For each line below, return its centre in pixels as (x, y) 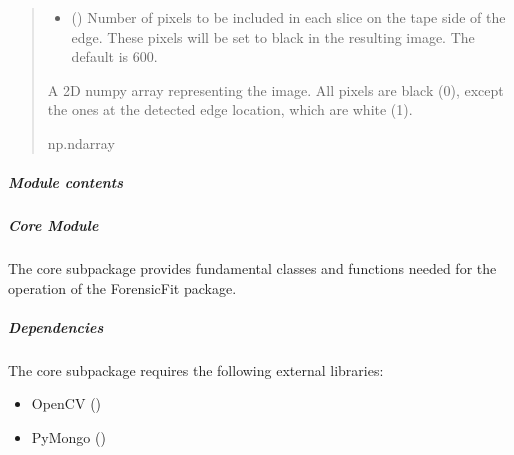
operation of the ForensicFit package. (122, 287)
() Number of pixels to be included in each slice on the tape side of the (288, 17)
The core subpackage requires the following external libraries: (196, 369)
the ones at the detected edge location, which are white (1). (230, 109)
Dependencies (56, 326)
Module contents (65, 182)
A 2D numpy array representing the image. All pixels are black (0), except (275, 89)
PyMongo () (68, 437)
